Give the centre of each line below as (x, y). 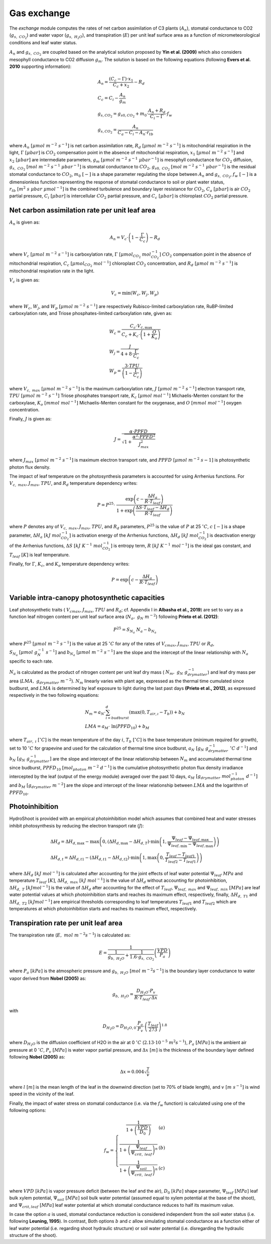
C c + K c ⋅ (131, 335)
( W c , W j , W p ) (145, 294)
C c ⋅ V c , (137, 327)
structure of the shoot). (33, 1235)
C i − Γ (157, 117)
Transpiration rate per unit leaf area (66, 923)
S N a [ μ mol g (23, 653)
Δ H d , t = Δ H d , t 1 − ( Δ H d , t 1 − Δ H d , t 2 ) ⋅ (91, 858)
